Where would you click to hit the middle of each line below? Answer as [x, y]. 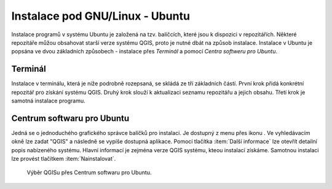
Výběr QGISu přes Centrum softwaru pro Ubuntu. [89, 172]
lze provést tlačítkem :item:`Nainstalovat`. [64, 159]
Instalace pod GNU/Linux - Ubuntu [101, 16]
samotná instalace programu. [48, 101]
